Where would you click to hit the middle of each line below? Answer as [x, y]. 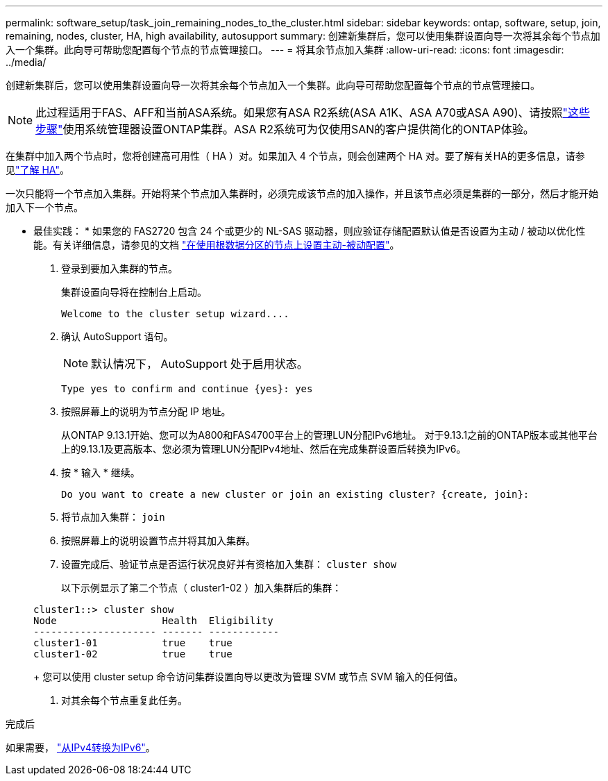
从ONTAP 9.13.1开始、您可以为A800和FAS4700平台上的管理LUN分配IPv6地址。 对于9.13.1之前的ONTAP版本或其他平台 [329, 435]
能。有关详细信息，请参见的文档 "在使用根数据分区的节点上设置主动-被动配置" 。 [217, 245]
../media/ [26, 62]
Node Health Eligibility [153, 621]
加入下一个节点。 [44, 207]
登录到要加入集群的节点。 [119, 268]
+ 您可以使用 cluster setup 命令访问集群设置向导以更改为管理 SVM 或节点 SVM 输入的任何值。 [248, 677]
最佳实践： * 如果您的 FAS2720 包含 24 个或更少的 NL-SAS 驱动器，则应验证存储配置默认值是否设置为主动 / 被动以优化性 [310, 231]
